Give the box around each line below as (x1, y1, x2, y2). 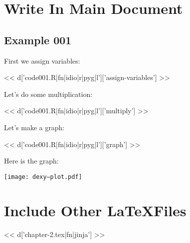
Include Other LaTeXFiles (4, 200, 187, 220)
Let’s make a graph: (4, 122, 64, 132)
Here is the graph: (4, 156, 59, 166)
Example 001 (4, 32, 71, 47)
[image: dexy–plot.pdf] (4, 173, 82, 180)
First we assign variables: (4, 55, 80, 66)
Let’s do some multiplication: (4, 88, 93, 99)
